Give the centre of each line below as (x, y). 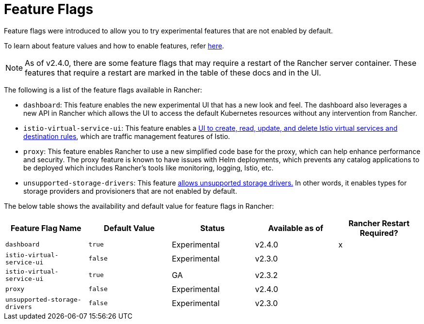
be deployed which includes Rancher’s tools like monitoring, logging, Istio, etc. (148, 168)
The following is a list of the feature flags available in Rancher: (103, 90)
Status (212, 228)
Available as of (296, 228)
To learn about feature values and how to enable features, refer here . (114, 46)
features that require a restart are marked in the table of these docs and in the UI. (173, 72)
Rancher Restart (379, 223)
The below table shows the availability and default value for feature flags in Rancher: (139, 206)
